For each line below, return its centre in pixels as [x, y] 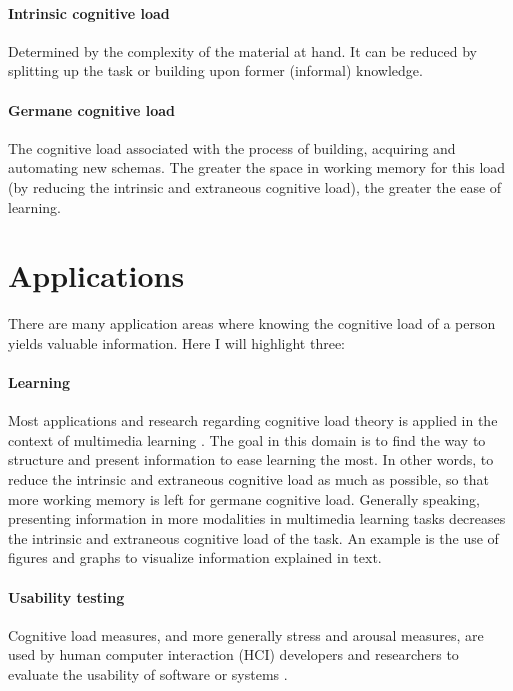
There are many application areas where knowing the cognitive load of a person [252, 323]
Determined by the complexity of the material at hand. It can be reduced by [242, 50]
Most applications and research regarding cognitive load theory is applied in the [253, 420]
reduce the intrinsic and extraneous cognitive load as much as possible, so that [248, 479]
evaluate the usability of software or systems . [148, 674]
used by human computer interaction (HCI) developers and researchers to [233, 654]
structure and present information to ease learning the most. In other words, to [251, 459]
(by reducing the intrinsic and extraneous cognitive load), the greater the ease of [255, 186]
